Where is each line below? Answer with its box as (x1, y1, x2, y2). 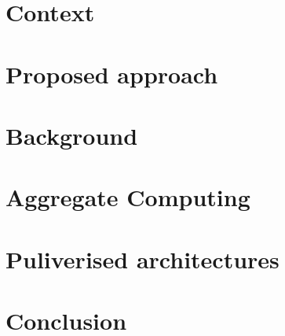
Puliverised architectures (5, 242, 280, 275)
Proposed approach (5, 57, 218, 90)
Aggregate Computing (5, 181, 250, 213)
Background (5, 119, 138, 151)
